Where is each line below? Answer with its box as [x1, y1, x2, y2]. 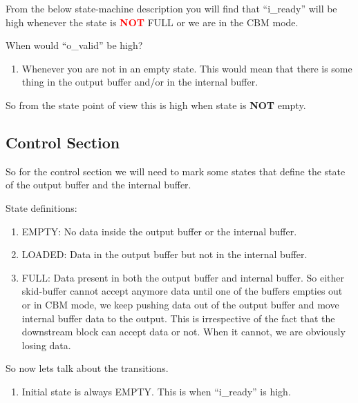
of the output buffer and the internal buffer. [6, 177, 191, 192]
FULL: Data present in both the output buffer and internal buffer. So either [21, 270, 345, 284]
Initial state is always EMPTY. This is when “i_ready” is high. [21, 384, 291, 398]
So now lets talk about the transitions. [6, 361, 169, 375]
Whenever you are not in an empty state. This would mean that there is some [21, 61, 352, 75]
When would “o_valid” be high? [6, 38, 143, 52]
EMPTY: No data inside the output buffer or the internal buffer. [21, 224, 297, 238]
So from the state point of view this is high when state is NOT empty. [6, 97, 306, 112]
